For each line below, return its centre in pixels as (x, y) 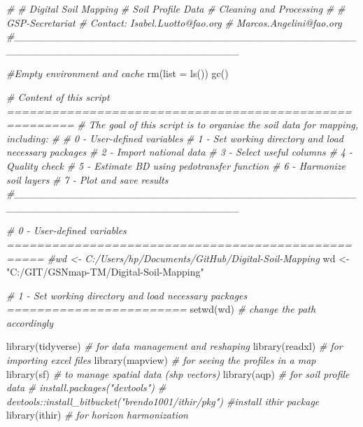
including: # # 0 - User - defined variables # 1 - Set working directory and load (175, 138)
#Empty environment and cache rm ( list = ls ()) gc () (118, 73)
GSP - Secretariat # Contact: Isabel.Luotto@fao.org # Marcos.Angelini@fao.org (174, 22)
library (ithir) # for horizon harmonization (97, 415)
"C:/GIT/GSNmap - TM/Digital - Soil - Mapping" (105, 272)
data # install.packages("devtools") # (86, 387)
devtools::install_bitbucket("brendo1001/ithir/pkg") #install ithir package (163, 401)
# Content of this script (58, 96)
